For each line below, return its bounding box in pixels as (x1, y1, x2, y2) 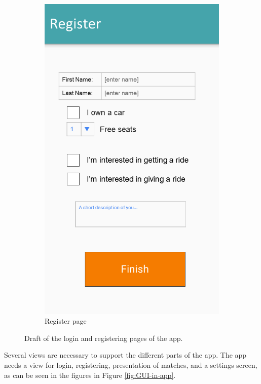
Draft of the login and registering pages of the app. (24, 332, 183, 343)
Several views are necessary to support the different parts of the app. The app (4, 350, 247, 360)
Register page (45, 316, 87, 326)
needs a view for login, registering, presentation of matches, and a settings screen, (4, 359, 257, 370)
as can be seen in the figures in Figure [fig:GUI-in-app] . (4, 369, 176, 380)
